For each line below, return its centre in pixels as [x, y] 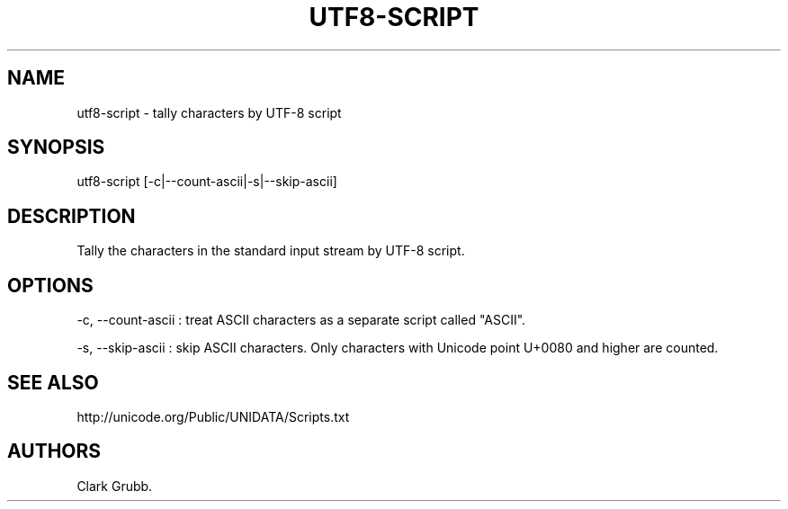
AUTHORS [54, 451]
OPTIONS [50, 285]
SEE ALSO [53, 382]
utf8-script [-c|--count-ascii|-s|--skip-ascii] [207, 182]
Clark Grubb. [115, 486]
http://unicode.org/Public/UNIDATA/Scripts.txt [213, 416]
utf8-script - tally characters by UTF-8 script [209, 112]
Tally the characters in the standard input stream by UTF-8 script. [271, 251]
